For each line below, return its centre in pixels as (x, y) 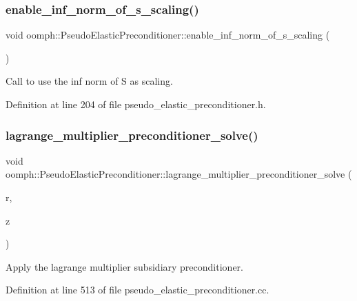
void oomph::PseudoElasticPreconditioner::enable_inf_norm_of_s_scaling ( (168, 35)
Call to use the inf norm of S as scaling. (89, 81)
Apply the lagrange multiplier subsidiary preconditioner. (124, 266)
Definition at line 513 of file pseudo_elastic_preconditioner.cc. (137, 290)
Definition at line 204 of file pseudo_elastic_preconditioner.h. (136, 104)
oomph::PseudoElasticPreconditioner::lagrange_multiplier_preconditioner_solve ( (179, 174)
